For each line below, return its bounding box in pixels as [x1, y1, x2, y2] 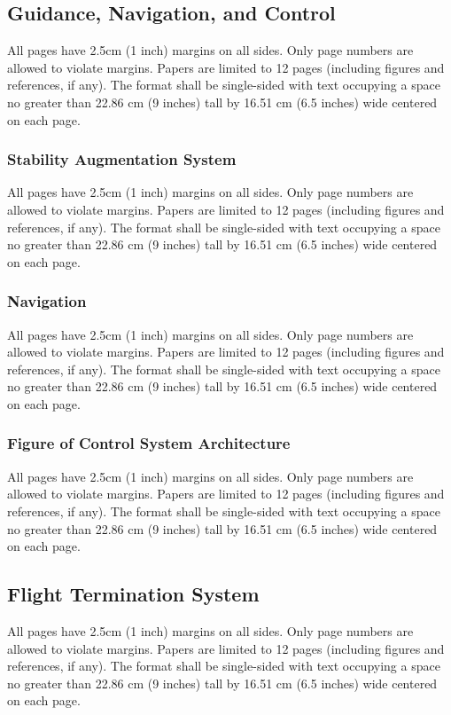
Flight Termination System [7, 580, 260, 608]
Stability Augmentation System [7, 148, 237, 170]
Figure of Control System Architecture [7, 432, 291, 454]
